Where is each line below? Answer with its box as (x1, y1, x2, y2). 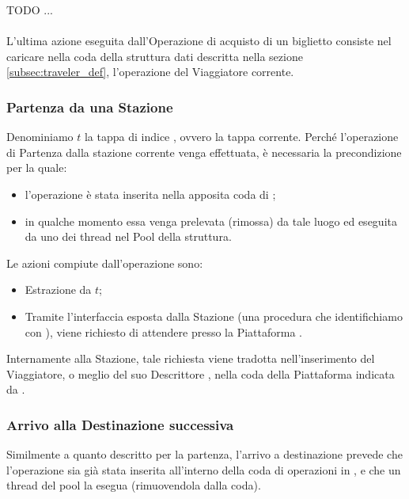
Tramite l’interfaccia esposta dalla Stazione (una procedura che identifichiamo (25, 307, 403, 324)
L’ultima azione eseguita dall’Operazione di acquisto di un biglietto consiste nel (6, 32, 392, 49)
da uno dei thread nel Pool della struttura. (25, 228, 232, 245)
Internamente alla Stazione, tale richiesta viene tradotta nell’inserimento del (6, 350, 375, 367)
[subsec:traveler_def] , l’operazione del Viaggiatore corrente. (6, 63, 294, 80)
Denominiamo (6, 128, 74, 145)
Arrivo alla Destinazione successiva (6, 414, 234, 434)
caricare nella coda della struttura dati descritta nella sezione (6, 48, 303, 64)
